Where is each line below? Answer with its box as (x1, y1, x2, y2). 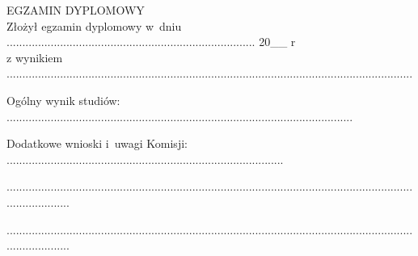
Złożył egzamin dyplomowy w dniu (6, 17, 182, 34)
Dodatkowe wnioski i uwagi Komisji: (6, 135, 188, 152)
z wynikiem (6, 48, 63, 65)
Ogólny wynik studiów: (6, 91, 120, 108)
